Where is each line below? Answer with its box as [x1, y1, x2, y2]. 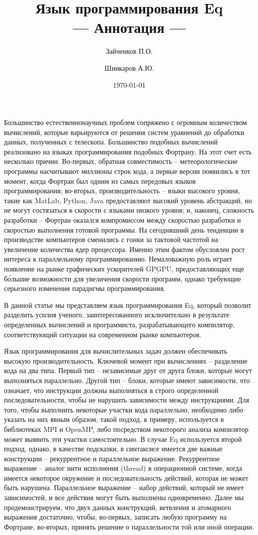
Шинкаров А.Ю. [104, 62, 154, 73]
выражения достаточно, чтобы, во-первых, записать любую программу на [4, 512, 227, 522]
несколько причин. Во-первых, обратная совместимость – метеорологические [4, 156, 238, 166]
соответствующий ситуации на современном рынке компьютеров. [4, 329, 201, 339]
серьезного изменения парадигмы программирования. [4, 283, 166, 293]
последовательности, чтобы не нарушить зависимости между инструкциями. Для [4, 395, 250, 405]
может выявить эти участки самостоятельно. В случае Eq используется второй [4, 433, 242, 444]
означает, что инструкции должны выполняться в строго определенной [4, 385, 219, 395]
